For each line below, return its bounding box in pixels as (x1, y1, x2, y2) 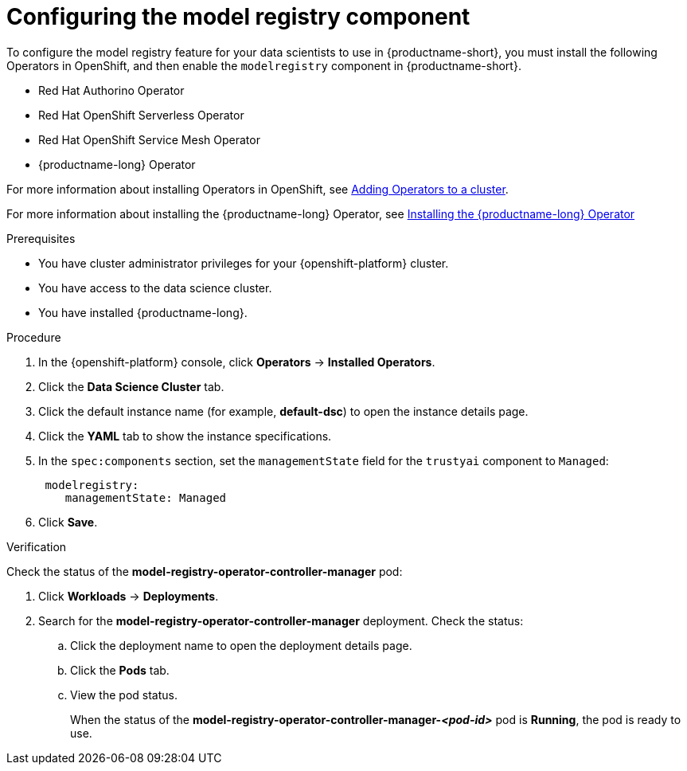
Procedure (6, 330, 61, 344)
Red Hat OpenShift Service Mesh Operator (38, 132, 260, 147)
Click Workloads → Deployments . (38, 589, 219, 603)
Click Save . (38, 515, 98, 529)
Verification (6, 539, 67, 554)
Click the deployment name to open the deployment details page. (70, 638, 412, 652)
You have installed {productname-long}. (38, 305, 248, 319)
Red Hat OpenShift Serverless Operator (38, 108, 244, 122)
